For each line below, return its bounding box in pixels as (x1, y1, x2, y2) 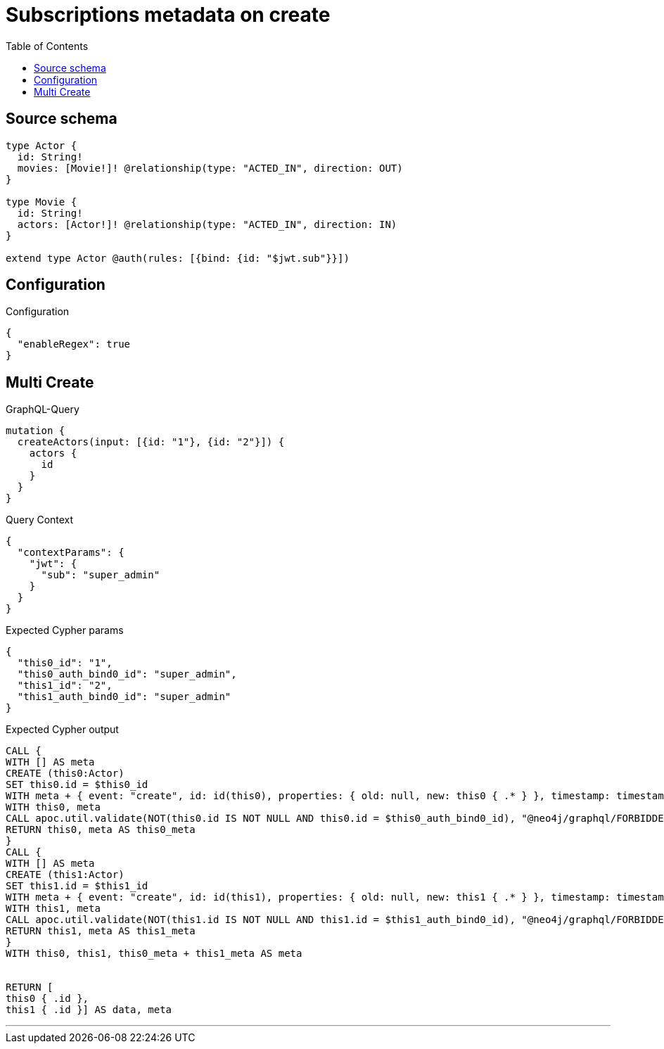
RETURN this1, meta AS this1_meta (6, 925, 196, 937)
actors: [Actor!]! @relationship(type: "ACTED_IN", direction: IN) (17, 218, 397, 230)
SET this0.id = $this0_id (6, 779, 148, 791)
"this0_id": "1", (17, 657, 113, 669)
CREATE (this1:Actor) (6, 869, 124, 881)
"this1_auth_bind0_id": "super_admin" (17, 691, 231, 703)
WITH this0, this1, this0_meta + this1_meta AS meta (6, 948, 302, 960)
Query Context (6, 514, 74, 526)
